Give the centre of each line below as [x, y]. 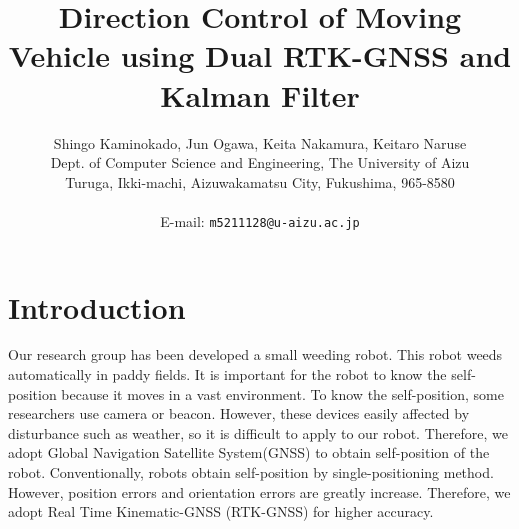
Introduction [97, 306]
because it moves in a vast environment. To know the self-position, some [282, 393]
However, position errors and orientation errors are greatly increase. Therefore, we [259, 491]
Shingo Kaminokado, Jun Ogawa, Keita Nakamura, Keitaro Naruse [260, 142]
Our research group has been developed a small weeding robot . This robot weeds [255, 354]
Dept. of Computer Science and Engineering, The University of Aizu [260, 162]
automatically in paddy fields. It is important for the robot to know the [227, 374]
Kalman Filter [260, 94]
